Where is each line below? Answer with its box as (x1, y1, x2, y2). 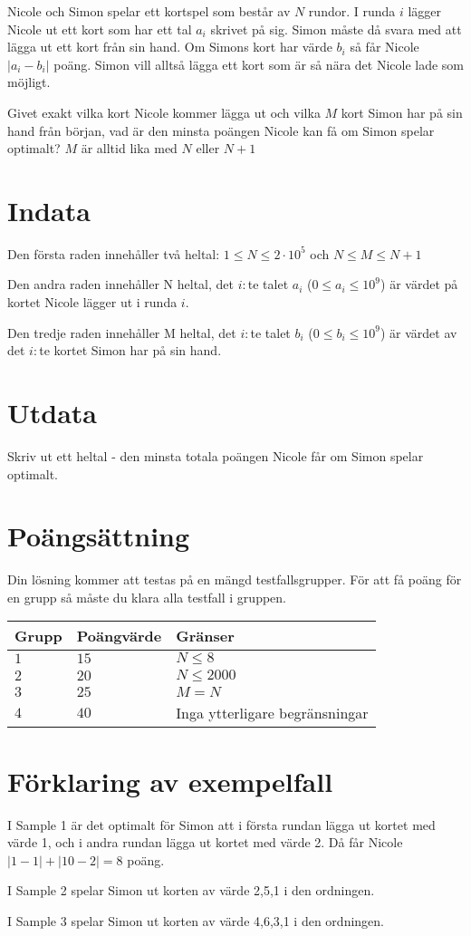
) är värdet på (380, 275, 458, 294)
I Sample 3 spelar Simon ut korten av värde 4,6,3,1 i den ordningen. (7, 911, 384, 930)
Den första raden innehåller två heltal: (7, 244, 220, 263)
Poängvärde (76, 625, 162, 647)
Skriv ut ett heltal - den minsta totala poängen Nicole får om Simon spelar (7, 446, 424, 465)
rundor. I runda (308, 2, 396, 20)
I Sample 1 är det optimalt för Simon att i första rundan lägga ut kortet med (7, 815, 436, 834)
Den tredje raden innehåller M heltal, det (7, 323, 236, 342)
